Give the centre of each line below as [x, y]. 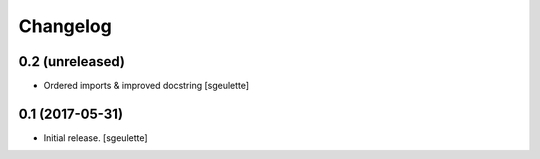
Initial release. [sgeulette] [96, 137]
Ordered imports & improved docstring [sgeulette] [146, 86]
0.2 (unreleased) [71, 61]
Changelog [65, 26]
